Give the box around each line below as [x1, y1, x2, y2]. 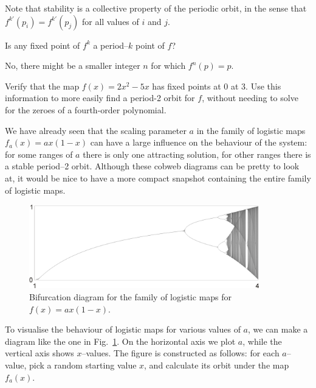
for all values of [81, 15, 139, 27]
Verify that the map [5, 79, 80, 92]
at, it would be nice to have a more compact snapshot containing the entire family [5, 171, 311, 184]
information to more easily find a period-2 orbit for [5, 91, 195, 104]
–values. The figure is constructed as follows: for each [81, 347, 280, 359]
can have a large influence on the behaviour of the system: [90, 136, 307, 149]
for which [151, 59, 186, 72]
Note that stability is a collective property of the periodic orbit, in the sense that [5, 2, 307, 14]
